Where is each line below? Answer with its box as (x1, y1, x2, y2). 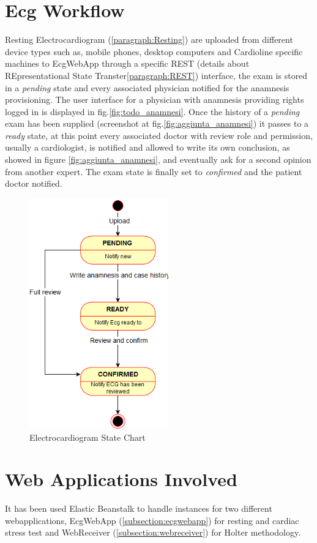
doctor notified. (5, 177, 62, 190)
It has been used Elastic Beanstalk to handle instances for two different (5, 502, 272, 515)
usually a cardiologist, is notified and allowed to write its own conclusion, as (5, 141, 290, 154)
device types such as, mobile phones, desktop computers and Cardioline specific (5, 45, 303, 58)
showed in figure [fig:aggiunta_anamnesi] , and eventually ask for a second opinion (5, 153, 311, 166)
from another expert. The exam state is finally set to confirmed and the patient (5, 165, 302, 178)
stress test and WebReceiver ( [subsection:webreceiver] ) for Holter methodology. (5, 526, 301, 539)
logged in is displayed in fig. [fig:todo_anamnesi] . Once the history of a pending (5, 105, 300, 118)
